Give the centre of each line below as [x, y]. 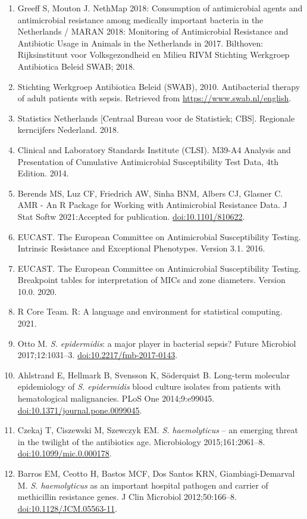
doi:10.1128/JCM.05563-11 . [67, 508]
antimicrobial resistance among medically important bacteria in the [140, 19]
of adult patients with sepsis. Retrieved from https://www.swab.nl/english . [154, 98]
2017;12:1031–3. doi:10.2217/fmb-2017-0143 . [98, 355]
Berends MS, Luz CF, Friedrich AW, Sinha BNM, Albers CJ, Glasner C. [150, 193]
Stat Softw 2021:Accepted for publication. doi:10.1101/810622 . [131, 216]
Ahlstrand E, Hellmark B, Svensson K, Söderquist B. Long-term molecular [154, 375]
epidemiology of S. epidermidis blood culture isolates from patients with [149, 386]
